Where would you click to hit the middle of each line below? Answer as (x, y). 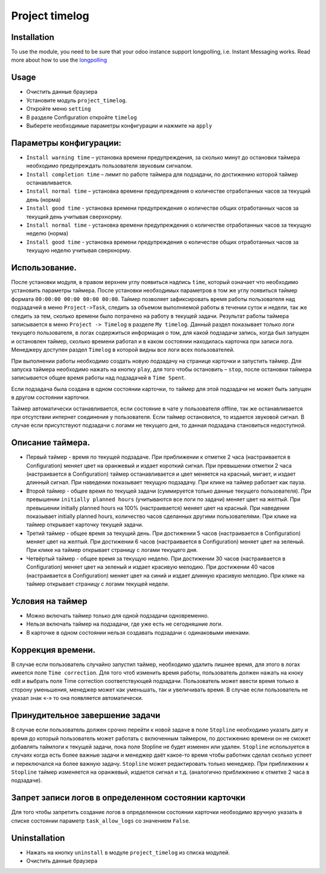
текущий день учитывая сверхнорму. (75, 216)
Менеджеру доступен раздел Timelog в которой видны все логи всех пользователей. (123, 350)
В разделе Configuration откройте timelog (81, 117)
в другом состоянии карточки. (50, 397)
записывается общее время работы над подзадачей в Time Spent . (99, 378)
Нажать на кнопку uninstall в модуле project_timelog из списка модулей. (128, 852)
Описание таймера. (51, 443)
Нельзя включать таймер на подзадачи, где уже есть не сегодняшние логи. (125, 624)
